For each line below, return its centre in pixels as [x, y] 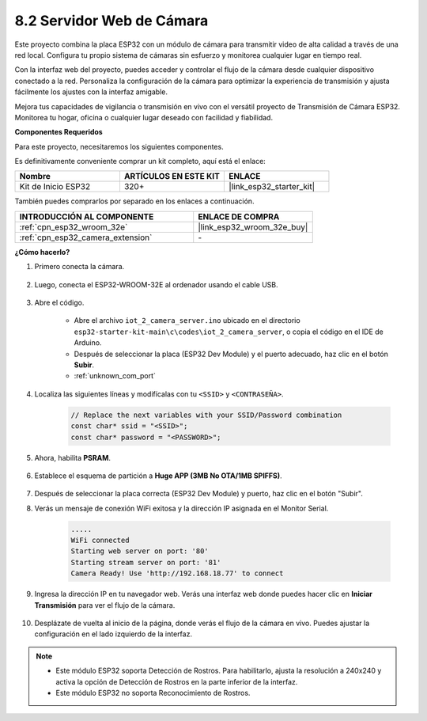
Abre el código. [59, 303]
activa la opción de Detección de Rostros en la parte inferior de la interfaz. [177, 681]
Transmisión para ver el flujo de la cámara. [105, 605]
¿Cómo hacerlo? [42, 252]
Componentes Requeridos [59, 132]
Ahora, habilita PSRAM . [72, 457]
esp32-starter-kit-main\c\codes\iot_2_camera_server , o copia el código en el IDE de [229, 332]
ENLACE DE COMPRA [239, 216]
